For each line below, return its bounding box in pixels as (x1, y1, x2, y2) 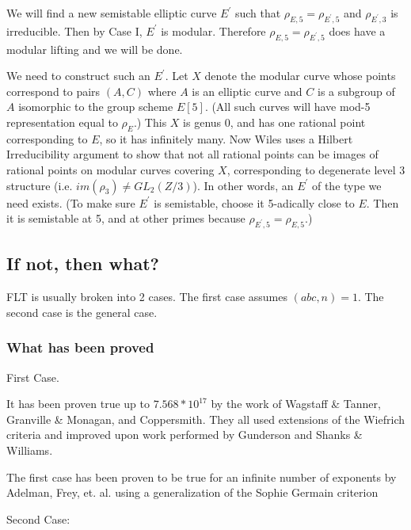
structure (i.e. (6, 177, 73, 193)
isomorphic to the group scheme (18, 98, 173, 115)
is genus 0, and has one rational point (183, 113, 366, 130)
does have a (329, 22, 386, 39)
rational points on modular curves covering (6, 161, 215, 177)
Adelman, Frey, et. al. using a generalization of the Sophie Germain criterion (6, 484, 379, 501)
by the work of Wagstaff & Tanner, (211, 395, 381, 412)
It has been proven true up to (6, 395, 150, 412)
